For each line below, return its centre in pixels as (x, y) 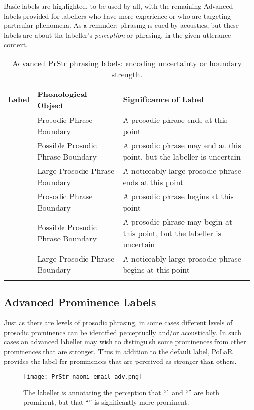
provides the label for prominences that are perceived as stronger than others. (120, 361)
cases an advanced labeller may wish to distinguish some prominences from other (125, 342)
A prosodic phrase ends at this (175, 120)
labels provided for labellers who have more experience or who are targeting (117, 15)
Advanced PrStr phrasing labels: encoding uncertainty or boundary (127, 63)
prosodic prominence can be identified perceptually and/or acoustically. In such (123, 332)
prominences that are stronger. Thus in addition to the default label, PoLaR (118, 351)
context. (16, 44)
